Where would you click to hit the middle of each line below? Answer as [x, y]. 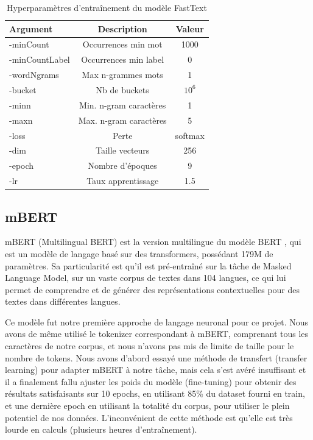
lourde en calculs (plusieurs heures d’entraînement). [101, 429]
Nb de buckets [122, 89]
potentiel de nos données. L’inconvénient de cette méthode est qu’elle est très [149, 417]
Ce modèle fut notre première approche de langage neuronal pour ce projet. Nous [157, 321]
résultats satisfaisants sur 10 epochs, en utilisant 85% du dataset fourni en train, [155, 393]
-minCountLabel [40, 59]
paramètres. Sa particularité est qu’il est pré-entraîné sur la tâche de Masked [148, 265]
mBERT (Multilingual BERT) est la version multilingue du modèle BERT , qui [153, 242]
